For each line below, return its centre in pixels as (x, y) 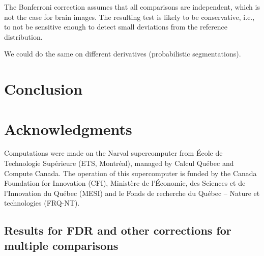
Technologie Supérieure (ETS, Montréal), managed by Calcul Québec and (119, 163)
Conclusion (43, 89)
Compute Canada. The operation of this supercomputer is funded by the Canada (130, 173)
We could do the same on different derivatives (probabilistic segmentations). (123, 54)
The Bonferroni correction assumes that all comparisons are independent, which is (132, 7)
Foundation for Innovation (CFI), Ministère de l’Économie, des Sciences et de (125, 183)
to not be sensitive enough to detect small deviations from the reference (116, 27)
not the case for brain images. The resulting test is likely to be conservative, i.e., (129, 17)
